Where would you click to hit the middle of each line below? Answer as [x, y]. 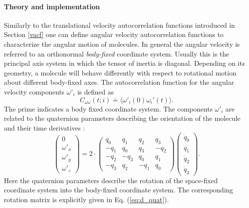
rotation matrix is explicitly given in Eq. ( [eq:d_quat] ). [86, 199]
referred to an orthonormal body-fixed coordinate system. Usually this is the [117, 53]
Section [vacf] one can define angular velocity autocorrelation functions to [114, 34]
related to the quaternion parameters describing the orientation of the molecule [122, 118]
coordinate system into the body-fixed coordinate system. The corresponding [119, 190]
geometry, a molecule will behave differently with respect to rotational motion [120, 72]
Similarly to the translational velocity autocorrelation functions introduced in [120, 25]
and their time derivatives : [45, 127]
